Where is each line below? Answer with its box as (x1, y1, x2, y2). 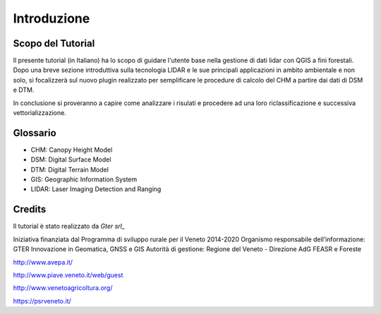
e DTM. (13, 85, 35, 95)
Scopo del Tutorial (13, 37, 95, 49)
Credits (13, 203, 47, 215)
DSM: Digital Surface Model (30, 155, 111, 164)
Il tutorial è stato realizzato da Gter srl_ (13, 222, 125, 231)
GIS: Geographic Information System (30, 175, 138, 183)
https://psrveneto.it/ (13, 296, 72, 305)
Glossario (13, 127, 56, 139)
